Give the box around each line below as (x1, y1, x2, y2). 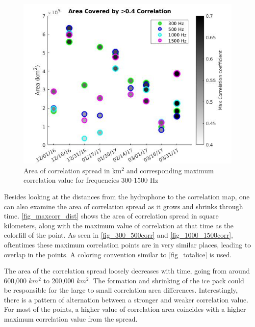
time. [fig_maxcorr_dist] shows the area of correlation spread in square (4, 211, 219, 221)
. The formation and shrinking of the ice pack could (89, 275, 244, 285)
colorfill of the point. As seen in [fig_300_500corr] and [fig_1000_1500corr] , (4, 230, 233, 240)
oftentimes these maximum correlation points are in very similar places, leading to (4, 239, 251, 249)
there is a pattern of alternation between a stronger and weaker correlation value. (4, 294, 249, 304)
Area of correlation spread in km (24, 165, 122, 175)
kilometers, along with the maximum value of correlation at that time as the (4, 220, 234, 230)
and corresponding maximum (127, 165, 214, 175)
